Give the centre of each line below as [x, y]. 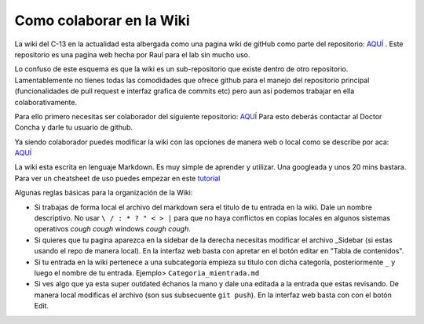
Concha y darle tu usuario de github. [74, 127]
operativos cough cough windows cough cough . [113, 229]
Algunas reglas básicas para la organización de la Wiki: [104, 193]
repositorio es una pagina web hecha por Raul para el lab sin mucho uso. [132, 54]
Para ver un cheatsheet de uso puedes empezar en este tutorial [117, 178]
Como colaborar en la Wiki [102, 20]
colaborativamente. [46, 102]
